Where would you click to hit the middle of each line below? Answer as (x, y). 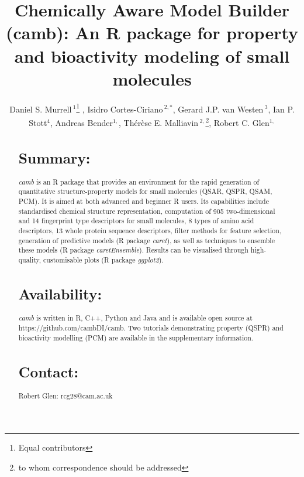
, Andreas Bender (82, 122)
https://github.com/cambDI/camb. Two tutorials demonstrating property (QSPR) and (151, 327)
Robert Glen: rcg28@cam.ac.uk (65, 395)
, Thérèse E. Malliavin (159, 122)
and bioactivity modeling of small (152, 55)
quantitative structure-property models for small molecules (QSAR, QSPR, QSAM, (145, 191)
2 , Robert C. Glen (237, 121)
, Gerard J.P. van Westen (218, 109)
